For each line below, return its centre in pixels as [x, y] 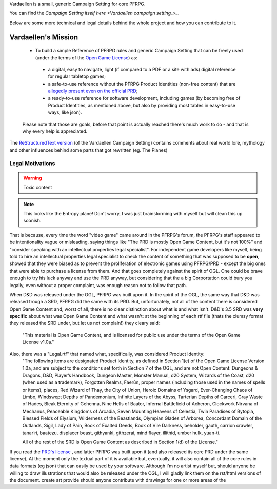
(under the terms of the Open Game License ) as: [86, 58]
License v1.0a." [38, 342]
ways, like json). [65, 112]
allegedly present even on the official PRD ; [93, 91]
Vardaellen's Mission [44, 37]
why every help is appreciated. [55, 131]
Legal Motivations [32, 163]
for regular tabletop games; [77, 76]
